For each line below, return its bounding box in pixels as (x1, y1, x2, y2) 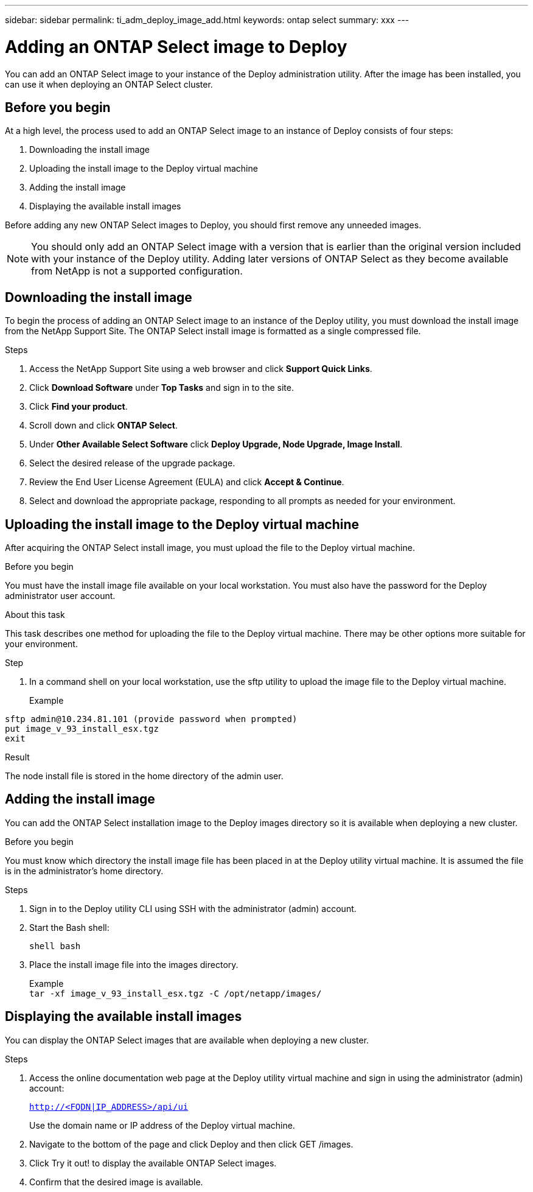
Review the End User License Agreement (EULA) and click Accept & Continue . (29, 477, 344, 488)
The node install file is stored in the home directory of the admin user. (5, 771, 284, 782)
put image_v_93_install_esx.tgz (5, 724, 159, 734)
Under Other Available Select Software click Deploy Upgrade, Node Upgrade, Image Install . (29, 439, 403, 450)
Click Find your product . (29, 401, 128, 412)
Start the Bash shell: (29, 922, 110, 933)
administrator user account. (5, 591, 116, 601)
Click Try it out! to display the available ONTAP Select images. (29, 1157, 277, 1168)
